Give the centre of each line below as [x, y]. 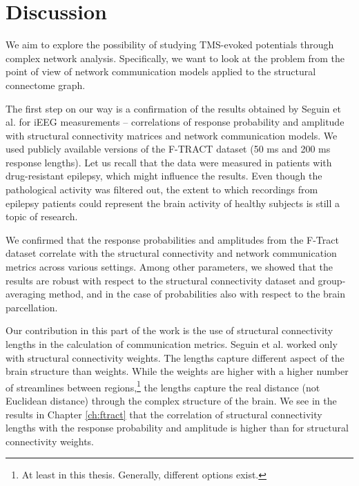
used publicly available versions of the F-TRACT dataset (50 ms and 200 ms [168, 149]
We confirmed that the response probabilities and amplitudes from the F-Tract [172, 239]
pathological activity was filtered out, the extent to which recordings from [162, 189]
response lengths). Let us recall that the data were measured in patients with [169, 162]
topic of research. [42, 216]
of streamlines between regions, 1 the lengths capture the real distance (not [163, 386]
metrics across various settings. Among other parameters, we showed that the [169, 267]
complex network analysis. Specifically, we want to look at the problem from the [175, 58]
